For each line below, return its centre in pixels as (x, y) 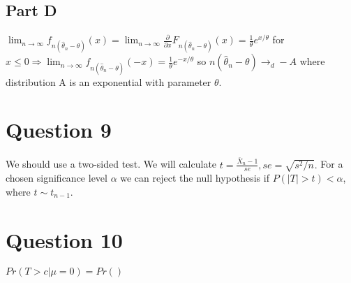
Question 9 (59, 130)
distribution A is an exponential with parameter (109, 81)
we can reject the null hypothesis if (195, 178)
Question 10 (64, 239)
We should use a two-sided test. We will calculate (111, 164)
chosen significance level (57, 178)
